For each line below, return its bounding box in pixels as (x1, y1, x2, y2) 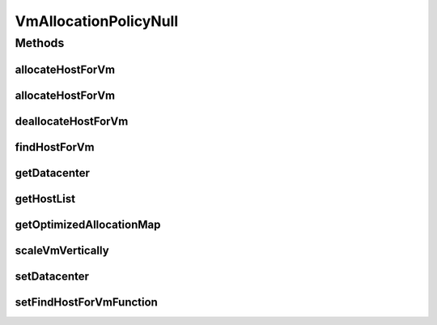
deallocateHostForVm (15, 114, 129, 128)
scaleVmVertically (15, 243, 109, 257)
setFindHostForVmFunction (15, 295, 158, 309)
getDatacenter (15, 166, 91, 180)
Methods (15, 36, 65, 50)
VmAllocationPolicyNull (15, 12, 179, 30)
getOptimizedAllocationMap (15, 217, 161, 231)
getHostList (15, 191, 76, 206)
